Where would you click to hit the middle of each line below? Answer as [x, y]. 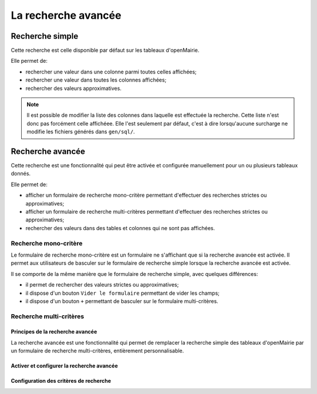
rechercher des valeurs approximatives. [73, 88]
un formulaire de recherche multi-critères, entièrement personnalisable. [97, 351]
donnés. [21, 174]
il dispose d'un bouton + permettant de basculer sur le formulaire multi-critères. [122, 301]
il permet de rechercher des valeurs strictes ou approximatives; [102, 285]
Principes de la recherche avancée [54, 332]
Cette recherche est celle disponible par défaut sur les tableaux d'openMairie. [105, 50]
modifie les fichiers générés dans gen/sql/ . [81, 132]
